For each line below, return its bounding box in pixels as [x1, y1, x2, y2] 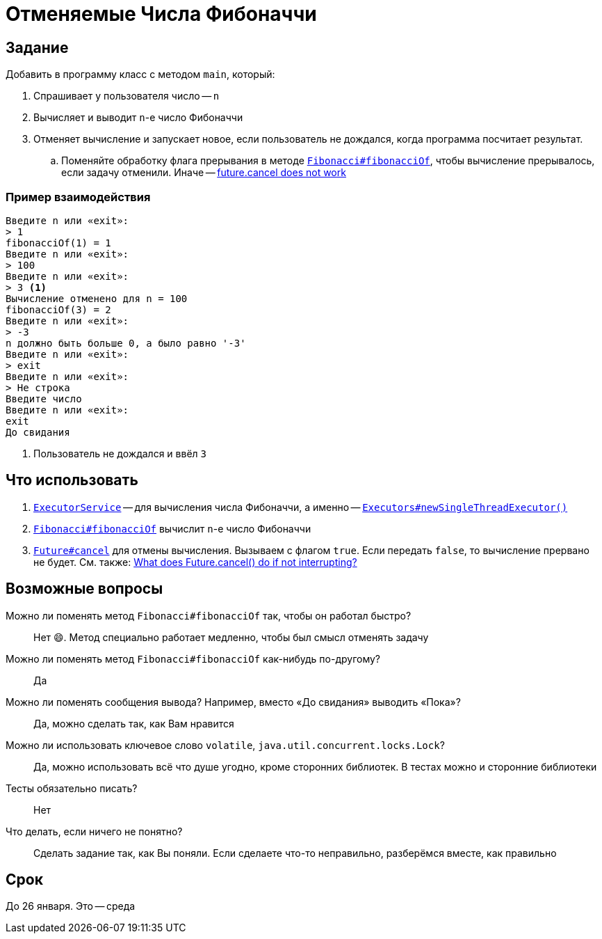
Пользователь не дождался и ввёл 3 [33, 447, 206, 459]
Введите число [6, 393, 82, 404]
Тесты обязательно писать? [6, 782, 138, 794]
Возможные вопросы [6, 580, 163, 598]
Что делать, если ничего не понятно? [6, 825, 183, 837]
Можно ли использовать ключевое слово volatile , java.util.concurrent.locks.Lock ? [6, 739, 445, 751]
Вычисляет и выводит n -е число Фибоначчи [33, 111, 243, 124]
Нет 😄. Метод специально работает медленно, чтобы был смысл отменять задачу [33, 631, 429, 643]
